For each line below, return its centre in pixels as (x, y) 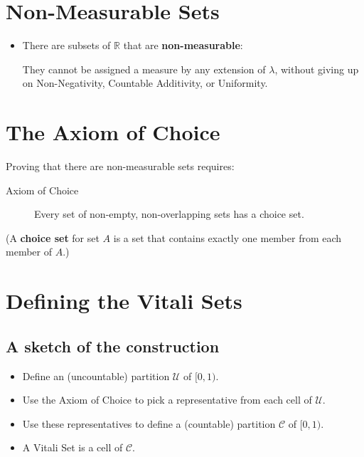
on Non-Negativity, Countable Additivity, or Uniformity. (145, 83)
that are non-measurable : (183, 45)
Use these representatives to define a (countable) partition (149, 423)
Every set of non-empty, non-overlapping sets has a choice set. (169, 214)
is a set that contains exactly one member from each (227, 237)
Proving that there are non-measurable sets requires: (120, 166)
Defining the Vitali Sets (124, 301)
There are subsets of (66, 45)
